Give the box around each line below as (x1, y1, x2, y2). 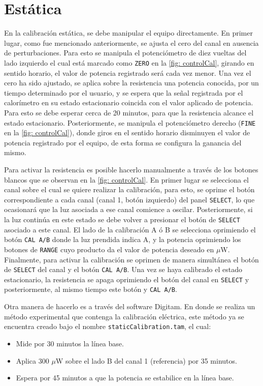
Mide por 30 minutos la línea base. (16, 338, 124, 348)
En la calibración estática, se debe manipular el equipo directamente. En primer (4, 27, 253, 38)
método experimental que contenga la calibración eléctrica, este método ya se (4, 311, 244, 321)
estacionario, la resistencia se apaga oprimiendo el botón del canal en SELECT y (4, 274, 249, 284)
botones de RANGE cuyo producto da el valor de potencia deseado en (4, 244, 214, 254)
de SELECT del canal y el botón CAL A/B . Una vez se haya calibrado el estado (4, 264, 242, 275)
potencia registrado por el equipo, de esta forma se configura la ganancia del (4, 137, 242, 147)
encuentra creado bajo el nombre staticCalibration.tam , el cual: (4, 321, 211, 332)
